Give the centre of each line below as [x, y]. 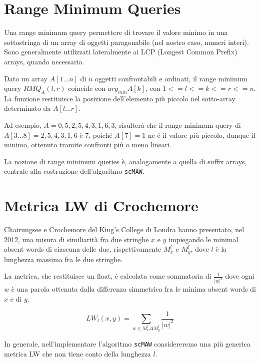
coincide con [87, 88]
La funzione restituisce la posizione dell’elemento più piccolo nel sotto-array [120, 98]
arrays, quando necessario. [44, 61]
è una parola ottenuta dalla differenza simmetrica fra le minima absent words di [133, 289]
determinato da [27, 108]
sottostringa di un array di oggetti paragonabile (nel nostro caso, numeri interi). [126, 42]
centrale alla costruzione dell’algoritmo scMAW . [74, 171]
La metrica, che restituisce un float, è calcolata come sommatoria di [108, 276]
